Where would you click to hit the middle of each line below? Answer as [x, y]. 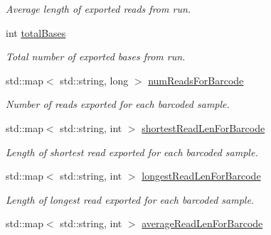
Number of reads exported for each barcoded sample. [118, 104]
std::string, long [94, 80]
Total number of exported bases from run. [96, 56]
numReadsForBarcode [196, 80]
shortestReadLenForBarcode [203, 127]
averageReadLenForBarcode [202, 223]
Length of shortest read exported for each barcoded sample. [132, 152]
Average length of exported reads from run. [99, 9]
